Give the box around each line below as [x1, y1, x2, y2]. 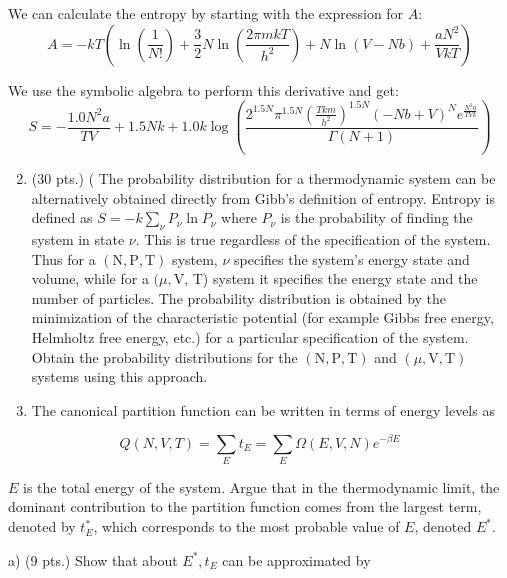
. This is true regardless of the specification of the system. [135, 229, 491, 250]
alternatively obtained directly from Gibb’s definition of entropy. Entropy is [31, 187, 495, 208]
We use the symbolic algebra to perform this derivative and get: [8, 79, 399, 100]
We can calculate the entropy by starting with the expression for [8, 3, 404, 23]
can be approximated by [222, 549, 371, 570]
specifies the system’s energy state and [234, 248, 470, 269]
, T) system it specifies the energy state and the [184, 268, 478, 289]
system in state [31, 229, 125, 250]
